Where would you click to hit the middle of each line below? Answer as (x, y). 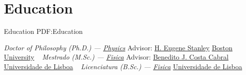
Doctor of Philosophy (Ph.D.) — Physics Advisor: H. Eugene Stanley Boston (118, 47)
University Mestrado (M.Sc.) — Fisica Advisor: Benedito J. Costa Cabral (116, 57)
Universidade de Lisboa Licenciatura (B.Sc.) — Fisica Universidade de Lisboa (123, 66)
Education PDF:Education (43, 31)
